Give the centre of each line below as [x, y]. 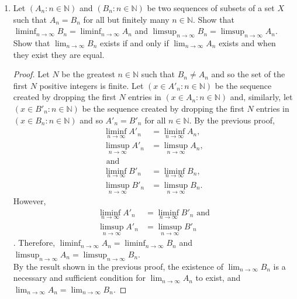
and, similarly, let [261, 97]
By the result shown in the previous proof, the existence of [118, 266]
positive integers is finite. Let [91, 85]
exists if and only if [134, 42]
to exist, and [218, 278]
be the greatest [88, 74]
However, [30, 201]
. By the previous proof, [232, 120]
